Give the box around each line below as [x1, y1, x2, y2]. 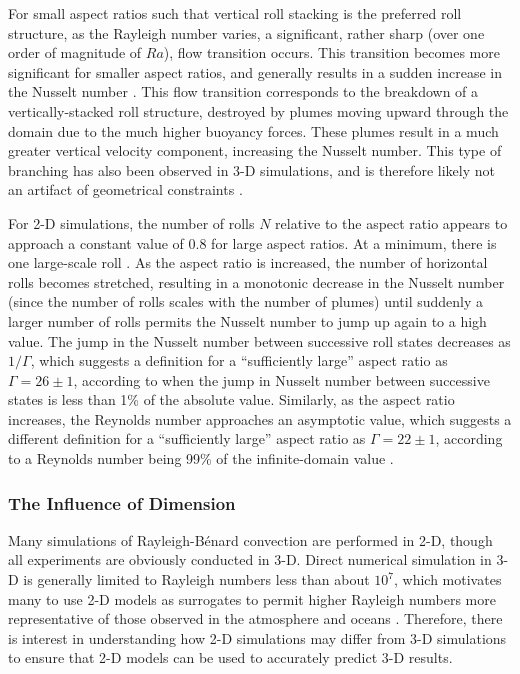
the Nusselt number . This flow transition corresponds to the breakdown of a [8, 81, 479, 102]
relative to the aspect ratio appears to [275, 212, 508, 233]
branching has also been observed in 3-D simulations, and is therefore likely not [8, 159, 495, 180]
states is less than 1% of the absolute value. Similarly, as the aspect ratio [8, 389, 455, 410]
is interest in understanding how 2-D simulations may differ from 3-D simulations [8, 627, 507, 648]
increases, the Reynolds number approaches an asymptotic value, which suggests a [8, 408, 512, 429]
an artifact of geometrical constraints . [8, 179, 243, 200]
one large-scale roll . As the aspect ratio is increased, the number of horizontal [8, 252, 488, 273]
